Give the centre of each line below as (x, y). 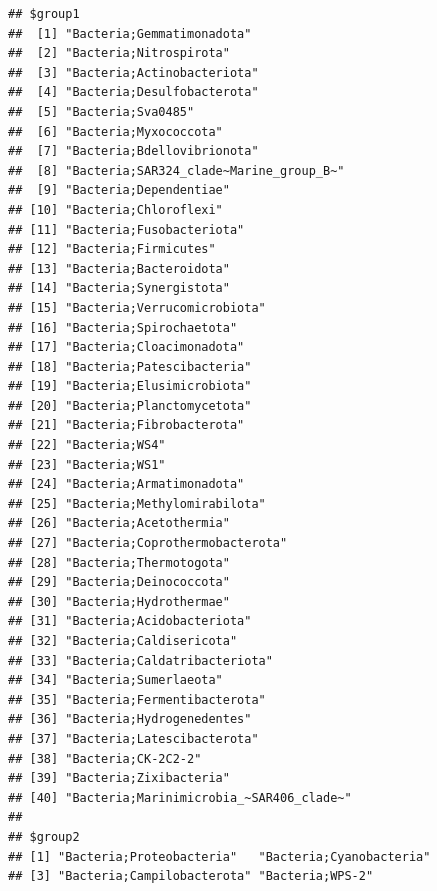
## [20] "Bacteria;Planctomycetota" (130, 405)
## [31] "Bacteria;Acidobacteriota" (130, 621)
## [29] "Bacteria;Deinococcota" (119, 582)
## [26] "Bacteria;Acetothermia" (119, 523)
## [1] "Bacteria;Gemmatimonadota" (130, 33)
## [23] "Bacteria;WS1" (87, 464)
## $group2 (44, 836)
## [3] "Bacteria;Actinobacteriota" (133, 72)
